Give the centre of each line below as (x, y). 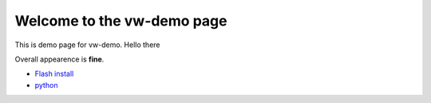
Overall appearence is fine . (59, 59)
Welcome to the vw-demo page (121, 21)
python (46, 85)
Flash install (54, 74)
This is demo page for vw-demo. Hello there (87, 45)
